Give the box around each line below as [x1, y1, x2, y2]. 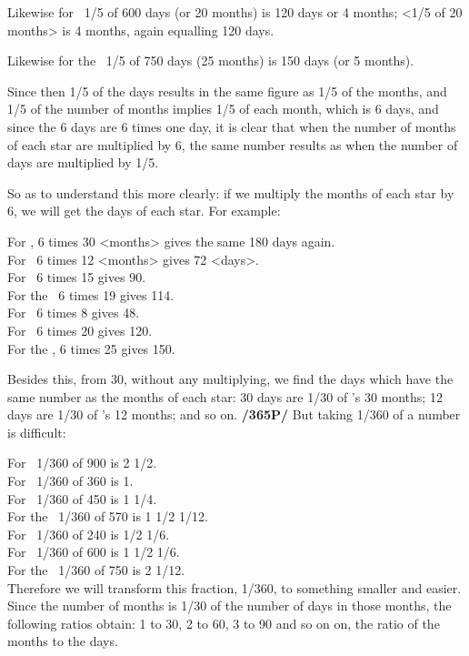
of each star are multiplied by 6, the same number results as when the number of [7, 135, 458, 154]
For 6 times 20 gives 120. [7, 320, 153, 339]
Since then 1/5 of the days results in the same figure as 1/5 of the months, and [7, 81, 447, 100]
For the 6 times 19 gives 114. [7, 285, 175, 304]
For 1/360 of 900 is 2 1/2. [7, 453, 157, 472]
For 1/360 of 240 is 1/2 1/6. [7, 524, 170, 543]
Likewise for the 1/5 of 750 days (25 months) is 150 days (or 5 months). [7, 51, 414, 70]
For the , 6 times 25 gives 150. [7, 338, 175, 358]
